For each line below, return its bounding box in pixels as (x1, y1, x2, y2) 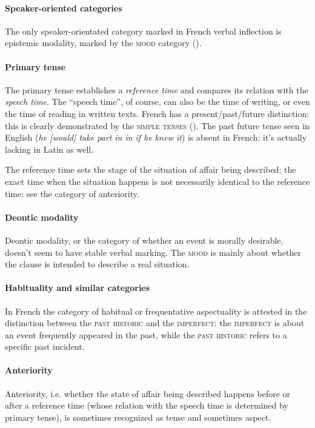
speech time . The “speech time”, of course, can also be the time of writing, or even (5, 95, 310, 108)
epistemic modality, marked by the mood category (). (5, 36, 202, 49)
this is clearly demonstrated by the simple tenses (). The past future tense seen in (5, 119, 310, 132)
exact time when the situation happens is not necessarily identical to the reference (5, 175, 310, 187)
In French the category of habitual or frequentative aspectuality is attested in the (5, 304, 307, 317)
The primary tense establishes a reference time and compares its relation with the (5, 83, 308, 96)
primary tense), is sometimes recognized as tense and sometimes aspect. (5, 410, 271, 423)
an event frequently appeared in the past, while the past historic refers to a (5, 328, 287, 341)
